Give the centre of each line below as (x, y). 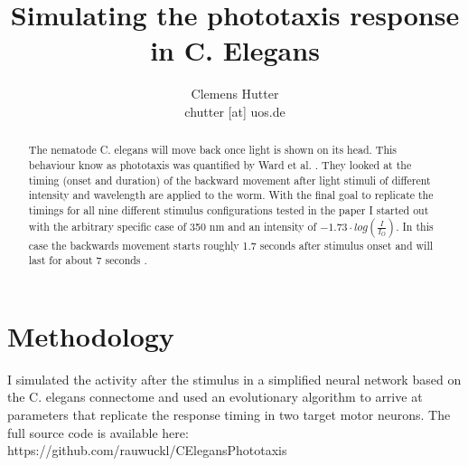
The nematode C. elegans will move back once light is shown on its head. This (212, 150)
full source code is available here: (98, 432)
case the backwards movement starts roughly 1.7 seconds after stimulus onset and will (231, 245)
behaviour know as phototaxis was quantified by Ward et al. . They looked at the (220, 164)
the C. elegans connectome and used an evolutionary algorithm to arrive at (215, 397)
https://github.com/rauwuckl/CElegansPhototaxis (147, 450)
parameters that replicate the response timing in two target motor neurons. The (229, 415)
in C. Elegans (235, 50)
